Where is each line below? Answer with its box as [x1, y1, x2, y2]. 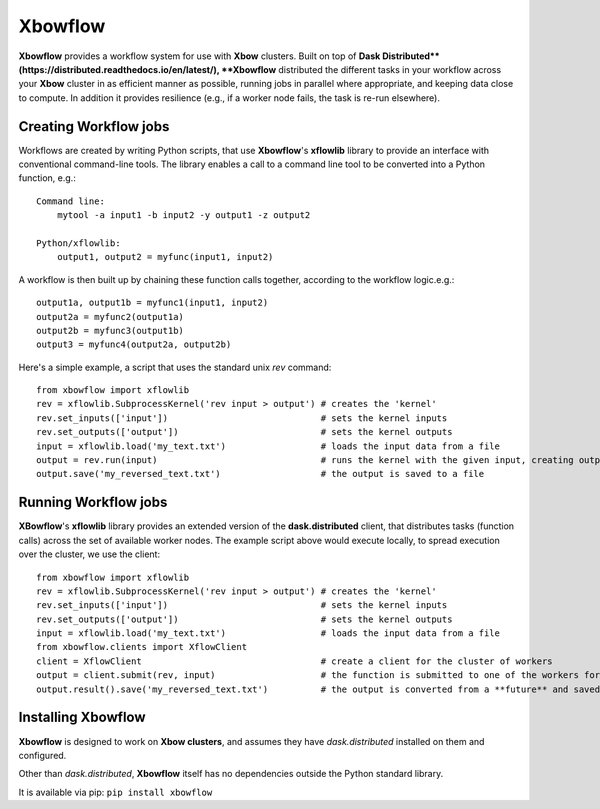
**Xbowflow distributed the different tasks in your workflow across [221, 63, 502, 75]
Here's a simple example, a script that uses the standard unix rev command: [18, 361, 332, 373]
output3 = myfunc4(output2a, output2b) [36, 339, 232, 350]
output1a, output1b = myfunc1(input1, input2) [36, 297, 269, 309]
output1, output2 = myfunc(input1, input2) [56, 251, 274, 263]
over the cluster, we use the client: [18, 548, 160, 560]
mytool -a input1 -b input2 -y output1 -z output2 [56, 210, 311, 221]
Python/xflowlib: [36, 237, 121, 249]
